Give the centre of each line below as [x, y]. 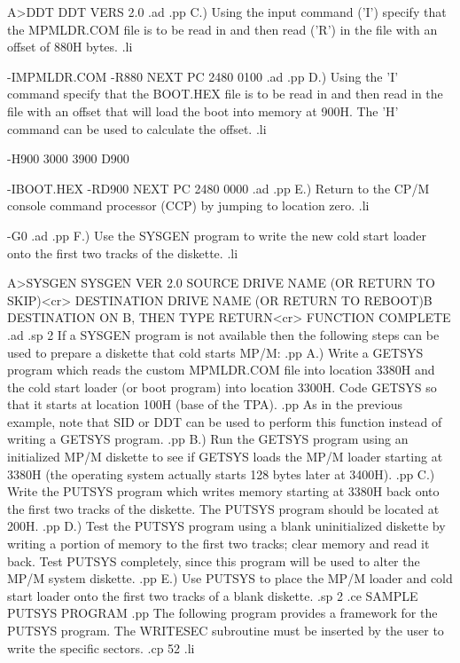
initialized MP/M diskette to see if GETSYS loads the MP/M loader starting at [225, 457]
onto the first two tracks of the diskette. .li [123, 253]
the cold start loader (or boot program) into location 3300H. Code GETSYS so [222, 387]
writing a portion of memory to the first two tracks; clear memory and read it [218, 544]
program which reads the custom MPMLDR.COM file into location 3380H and [221, 370]
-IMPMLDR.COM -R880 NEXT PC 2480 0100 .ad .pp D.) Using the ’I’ [203, 76]
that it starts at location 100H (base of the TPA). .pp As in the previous [205, 404]
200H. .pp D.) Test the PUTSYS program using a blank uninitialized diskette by [226, 526]
